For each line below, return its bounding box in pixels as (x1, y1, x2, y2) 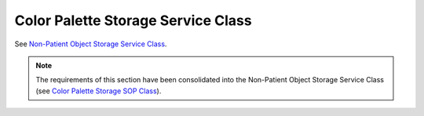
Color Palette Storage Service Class (14, 12, 252, 29)
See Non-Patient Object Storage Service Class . (14, 39, 167, 49)
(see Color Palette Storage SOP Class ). (35, 86, 162, 96)
